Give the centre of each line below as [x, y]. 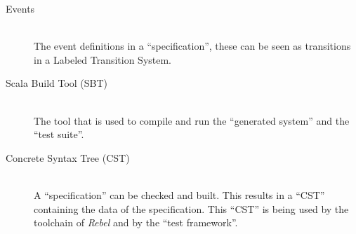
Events [20, 8]
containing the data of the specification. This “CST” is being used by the [191, 208]
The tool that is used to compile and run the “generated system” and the [192, 120]
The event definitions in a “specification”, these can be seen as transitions [192, 46]
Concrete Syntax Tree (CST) [68, 157]
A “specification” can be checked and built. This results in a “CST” [179, 194]
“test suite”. [59, 134]
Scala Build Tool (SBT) [57, 83]
